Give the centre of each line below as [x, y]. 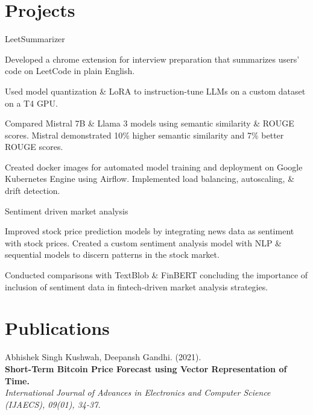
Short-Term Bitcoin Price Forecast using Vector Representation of [146, 368]
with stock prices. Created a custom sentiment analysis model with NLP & [143, 242]
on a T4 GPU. [31, 103]
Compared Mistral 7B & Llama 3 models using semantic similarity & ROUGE [150, 123]
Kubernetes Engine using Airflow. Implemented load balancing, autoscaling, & [150, 179]
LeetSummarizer [35, 39]
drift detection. [33, 191]
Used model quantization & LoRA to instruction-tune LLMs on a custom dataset [155, 91]
